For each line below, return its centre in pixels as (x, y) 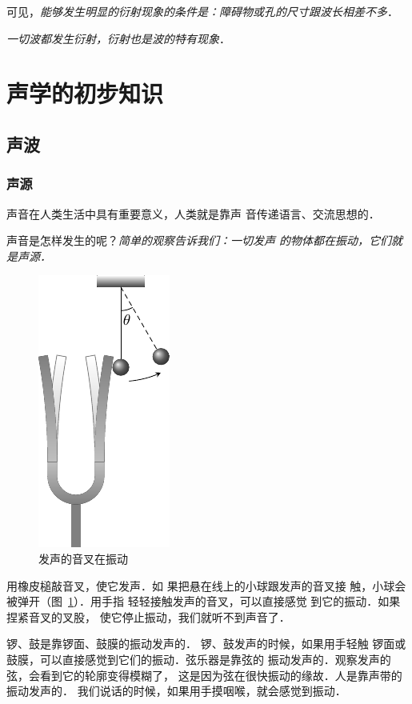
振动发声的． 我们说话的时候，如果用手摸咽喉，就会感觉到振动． (176, 691)
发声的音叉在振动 (83, 558)
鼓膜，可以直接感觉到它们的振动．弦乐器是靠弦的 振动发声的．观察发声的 (199, 659)
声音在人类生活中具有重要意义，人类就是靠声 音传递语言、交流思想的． (193, 213)
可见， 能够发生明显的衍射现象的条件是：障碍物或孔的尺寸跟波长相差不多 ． (202, 11)
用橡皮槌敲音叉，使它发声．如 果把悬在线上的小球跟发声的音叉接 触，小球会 (206, 585)
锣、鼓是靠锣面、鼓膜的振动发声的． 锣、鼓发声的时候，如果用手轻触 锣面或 (206, 644)
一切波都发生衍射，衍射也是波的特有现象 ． (118, 38)
